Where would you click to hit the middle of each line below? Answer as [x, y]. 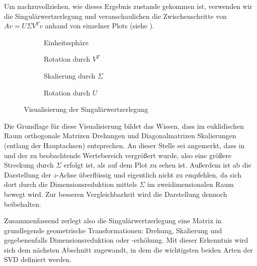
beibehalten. [23, 204]
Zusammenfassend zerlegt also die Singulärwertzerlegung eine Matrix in [113, 221]
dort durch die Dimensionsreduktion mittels [71, 184]
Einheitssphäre [66, 42]
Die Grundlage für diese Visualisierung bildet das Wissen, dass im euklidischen [124, 126]
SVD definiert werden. [38, 259]
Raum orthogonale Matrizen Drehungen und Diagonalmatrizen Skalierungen [120, 135]
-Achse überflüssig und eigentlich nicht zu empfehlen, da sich [149, 174]
